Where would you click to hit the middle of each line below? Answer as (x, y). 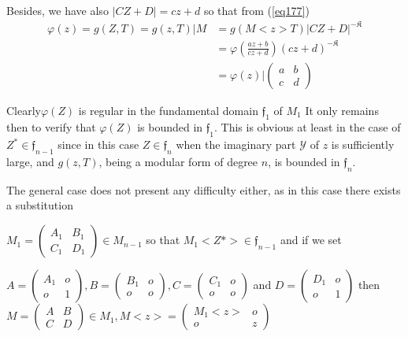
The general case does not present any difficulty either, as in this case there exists (204, 189)
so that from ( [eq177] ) (256, 10)
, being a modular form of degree (178, 162)
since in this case (98, 144)
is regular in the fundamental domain (168, 110)
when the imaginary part (236, 144)
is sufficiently (363, 144)
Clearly (24, 110)
